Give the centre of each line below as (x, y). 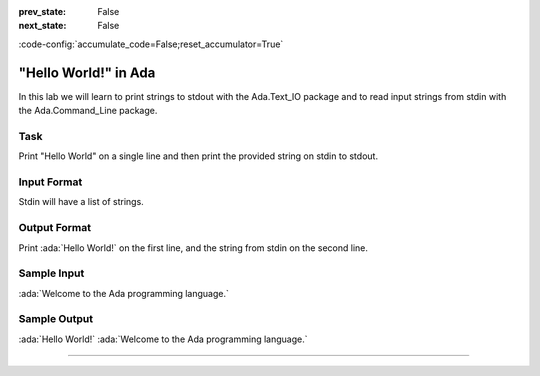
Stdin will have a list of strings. (81, 202)
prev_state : (42, 11)
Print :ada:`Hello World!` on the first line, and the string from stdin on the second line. (193, 247)
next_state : (42, 26)
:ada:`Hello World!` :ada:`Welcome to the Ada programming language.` (163, 339)
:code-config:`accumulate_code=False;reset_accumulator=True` (151, 44)
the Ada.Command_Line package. (88, 111)
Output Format (55, 228)
